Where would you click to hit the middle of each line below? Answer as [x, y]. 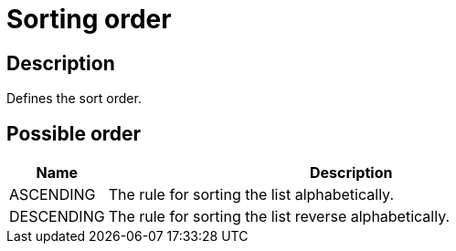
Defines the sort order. [74, 99]
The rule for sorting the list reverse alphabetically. [279, 217]
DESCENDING [57, 217]
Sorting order [89, 19]
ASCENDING [53, 195]
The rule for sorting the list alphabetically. [251, 195]
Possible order [74, 133]
